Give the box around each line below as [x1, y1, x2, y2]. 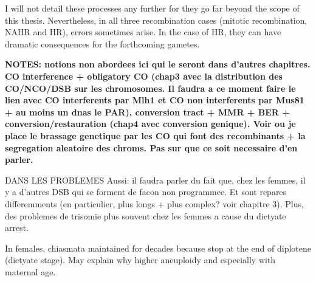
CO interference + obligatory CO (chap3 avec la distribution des [5, 69, 283, 82]
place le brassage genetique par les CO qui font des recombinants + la [5, 129, 306, 142]
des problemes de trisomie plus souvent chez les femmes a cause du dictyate [5, 209, 286, 222]
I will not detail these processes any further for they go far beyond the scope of [5, 2, 300, 14]
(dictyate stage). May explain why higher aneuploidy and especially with [5, 253, 276, 266]
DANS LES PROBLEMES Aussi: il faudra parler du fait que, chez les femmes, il [5, 173, 306, 186]
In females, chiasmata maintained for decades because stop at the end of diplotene [5, 241, 311, 254]
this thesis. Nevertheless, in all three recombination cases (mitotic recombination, [5, 13, 307, 26]
